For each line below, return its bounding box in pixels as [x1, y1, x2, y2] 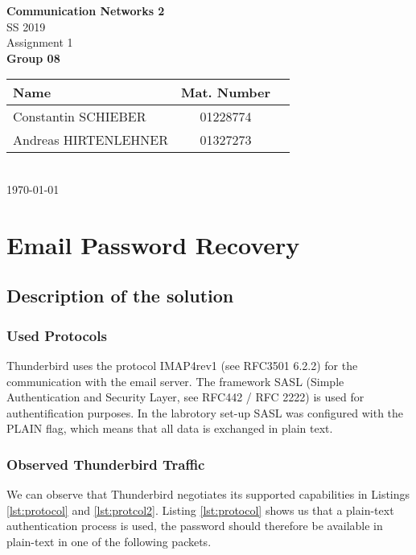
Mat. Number [181, 83, 271, 102]
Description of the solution [6, 283, 234, 308]
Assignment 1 [6, 34, 73, 51]
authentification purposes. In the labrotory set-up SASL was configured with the [6, 404, 404, 421]
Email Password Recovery [6, 228, 300, 261]
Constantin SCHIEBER [13, 107, 146, 126]
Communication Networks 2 [6, 2, 165, 18]
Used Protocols [6, 325, 107, 345]
